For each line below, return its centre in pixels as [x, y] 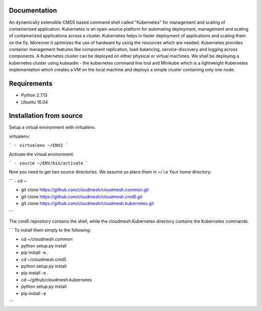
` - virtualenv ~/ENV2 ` [38, 145]
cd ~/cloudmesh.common [47, 239]
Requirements [31, 84]
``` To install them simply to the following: [50, 230]
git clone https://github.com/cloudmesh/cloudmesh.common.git [85, 190]
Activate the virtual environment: [42, 154]
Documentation [33, 10]
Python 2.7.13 [34, 95]
